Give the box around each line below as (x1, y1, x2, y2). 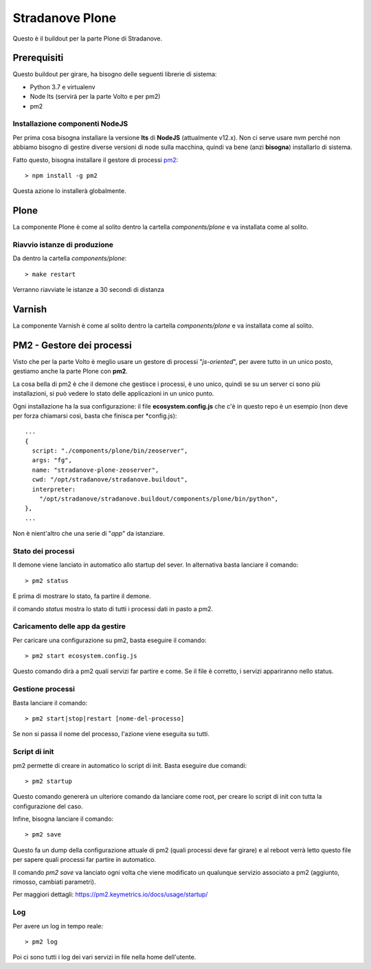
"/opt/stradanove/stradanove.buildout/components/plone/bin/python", (38, 495, 279, 503)
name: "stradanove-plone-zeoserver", (32, 466, 159, 474)
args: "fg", (32, 457, 72, 464)
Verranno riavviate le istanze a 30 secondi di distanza (12, 286, 165, 294)
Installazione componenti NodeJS (12, 119, 128, 128)
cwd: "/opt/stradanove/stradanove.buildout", (32, 476, 188, 483)
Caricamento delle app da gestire (12, 622, 126, 631)
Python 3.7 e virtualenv (30, 82, 95, 91)
